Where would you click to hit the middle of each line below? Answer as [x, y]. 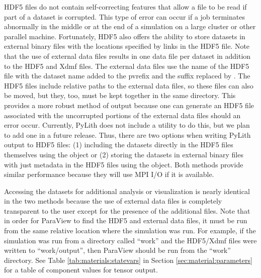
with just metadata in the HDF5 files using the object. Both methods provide [124, 164]
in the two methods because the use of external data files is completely [113, 201]
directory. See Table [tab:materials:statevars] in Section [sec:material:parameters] [128, 260]
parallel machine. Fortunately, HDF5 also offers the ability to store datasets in [125, 36]
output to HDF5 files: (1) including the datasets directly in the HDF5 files [119, 145]
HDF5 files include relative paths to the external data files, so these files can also [129, 85]
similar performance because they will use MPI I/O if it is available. [109, 174]
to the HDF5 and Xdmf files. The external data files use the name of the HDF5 [127, 66]
